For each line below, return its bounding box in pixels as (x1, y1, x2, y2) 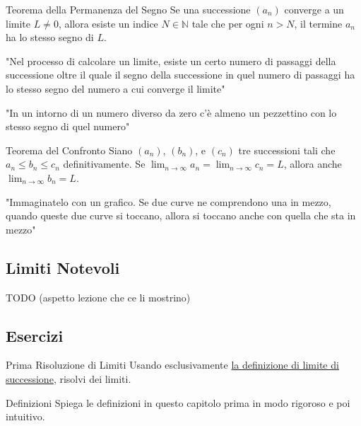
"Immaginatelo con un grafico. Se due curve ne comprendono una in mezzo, (6, 194, 331, 209)
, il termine (294, 16, 343, 30)
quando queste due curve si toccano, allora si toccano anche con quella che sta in (6, 208, 356, 223)
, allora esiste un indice (58, 16, 158, 30)
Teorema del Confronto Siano (6, 142, 133, 157)
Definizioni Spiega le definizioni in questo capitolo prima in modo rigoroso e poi (6, 395, 350, 410)
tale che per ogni (191, 16, 264, 30)
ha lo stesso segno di (6, 30, 94, 45)
